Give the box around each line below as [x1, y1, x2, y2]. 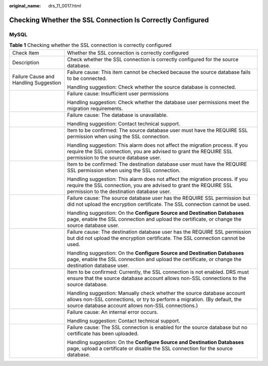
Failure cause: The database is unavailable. [67, 111, 168, 118]
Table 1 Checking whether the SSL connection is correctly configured [9, 42, 172, 49]
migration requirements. [67, 105, 124, 112]
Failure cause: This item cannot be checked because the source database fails [67, 69, 251, 76]
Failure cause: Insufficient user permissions [67, 90, 169, 97]
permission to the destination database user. [67, 188, 171, 195]
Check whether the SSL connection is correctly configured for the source [67, 56, 239, 63]
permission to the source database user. [67, 154, 161, 161]
